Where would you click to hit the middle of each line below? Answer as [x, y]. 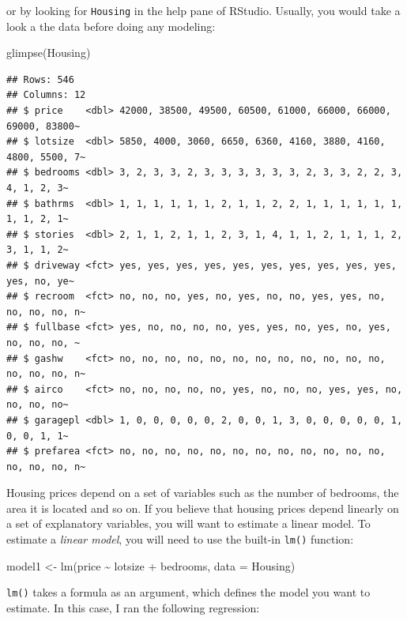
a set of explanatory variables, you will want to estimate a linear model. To [188, 523]
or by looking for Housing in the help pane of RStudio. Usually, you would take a [203, 10]
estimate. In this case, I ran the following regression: [133, 607]
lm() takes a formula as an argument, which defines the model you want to [188, 592]
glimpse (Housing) [49, 53]
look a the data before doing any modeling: [111, 26]
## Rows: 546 [40, 79]
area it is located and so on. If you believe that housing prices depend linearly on [203, 508]
